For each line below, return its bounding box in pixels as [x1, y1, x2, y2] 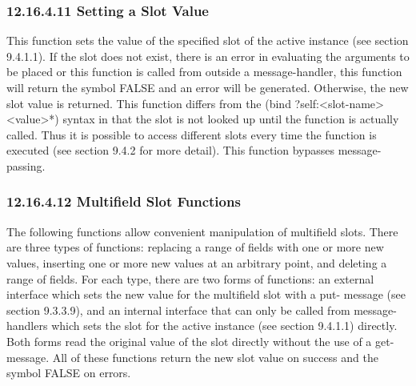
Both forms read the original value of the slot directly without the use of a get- [6, 332, 394, 349]
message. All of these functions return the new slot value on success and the [6, 348, 378, 365]
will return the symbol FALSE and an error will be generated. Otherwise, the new [6, 79, 409, 95]
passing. [6, 157, 46, 174]
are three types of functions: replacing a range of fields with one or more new [6, 239, 384, 255]
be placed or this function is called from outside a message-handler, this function [6, 63, 402, 80]
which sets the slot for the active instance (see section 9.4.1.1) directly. [51, 317, 398, 334]
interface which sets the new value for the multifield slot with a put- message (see [6, 286, 406, 303]
